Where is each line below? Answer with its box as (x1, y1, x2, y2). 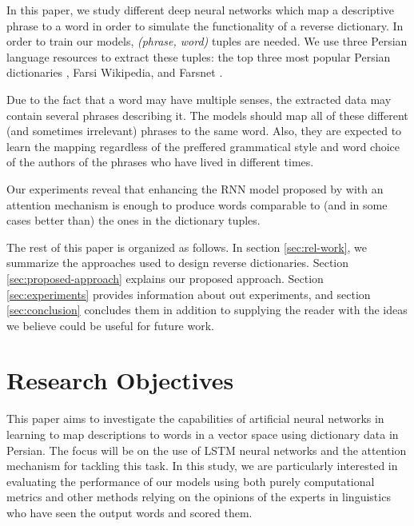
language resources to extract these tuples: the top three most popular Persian (6, 48, 391, 65)
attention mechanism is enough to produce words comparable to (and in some (6, 196, 388, 213)
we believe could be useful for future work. (6, 317, 214, 333)
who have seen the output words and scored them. (6, 504, 253, 520)
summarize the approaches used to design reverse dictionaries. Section (6, 254, 349, 271)
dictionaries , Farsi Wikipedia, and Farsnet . (6, 64, 223, 81)
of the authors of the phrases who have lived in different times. (6, 153, 314, 170)
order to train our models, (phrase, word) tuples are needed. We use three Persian (6, 33, 408, 50)
